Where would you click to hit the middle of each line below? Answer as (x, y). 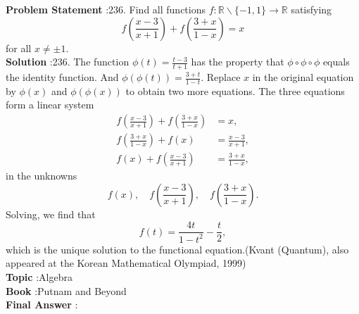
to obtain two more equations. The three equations (235, 90)
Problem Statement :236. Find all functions (106, 9)
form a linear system (50, 105)
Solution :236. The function (68, 62)
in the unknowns (42, 176)
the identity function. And (62, 77)
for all (19, 48)
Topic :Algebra (39, 276)
